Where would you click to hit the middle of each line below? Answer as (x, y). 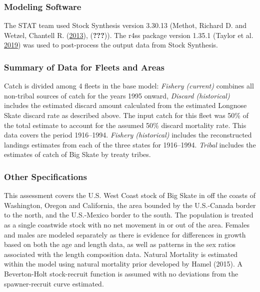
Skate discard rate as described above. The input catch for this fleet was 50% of (126, 115)
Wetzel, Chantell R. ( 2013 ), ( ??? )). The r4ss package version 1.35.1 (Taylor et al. (129, 35)
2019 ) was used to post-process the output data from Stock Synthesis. (111, 45)
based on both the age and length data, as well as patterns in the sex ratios (120, 244)
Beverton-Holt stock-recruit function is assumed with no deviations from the (121, 273)
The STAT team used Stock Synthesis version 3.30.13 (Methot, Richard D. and (125, 25)
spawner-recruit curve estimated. (54, 283)
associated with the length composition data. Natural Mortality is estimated (121, 254)
